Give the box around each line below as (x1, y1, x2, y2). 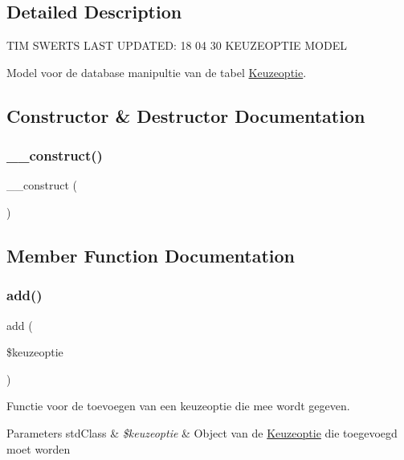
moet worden (6, 440, 71, 457)
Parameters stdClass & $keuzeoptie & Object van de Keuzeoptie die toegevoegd (6, 424, 398, 441)
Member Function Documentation (6, 242, 296, 267)
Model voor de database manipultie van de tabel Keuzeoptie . (6, 63, 307, 80)
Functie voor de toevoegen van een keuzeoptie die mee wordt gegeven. (6, 397, 350, 414)
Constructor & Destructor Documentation (6, 103, 365, 128)
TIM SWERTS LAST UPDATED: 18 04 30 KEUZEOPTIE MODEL (6, 37, 347, 54)
